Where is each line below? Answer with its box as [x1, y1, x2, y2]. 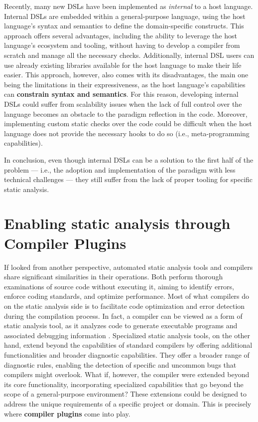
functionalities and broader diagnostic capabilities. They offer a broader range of [4, 349, 250, 360]
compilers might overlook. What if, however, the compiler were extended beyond [4, 369, 250, 380]
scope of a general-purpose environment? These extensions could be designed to [4, 389, 247, 399]
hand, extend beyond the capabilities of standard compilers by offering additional [4, 340, 253, 350]
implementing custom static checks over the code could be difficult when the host [4, 118, 252, 129]
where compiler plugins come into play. [4, 408, 130, 419]
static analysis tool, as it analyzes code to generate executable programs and [4, 320, 238, 331]
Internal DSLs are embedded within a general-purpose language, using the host [4, 10, 246, 21]
